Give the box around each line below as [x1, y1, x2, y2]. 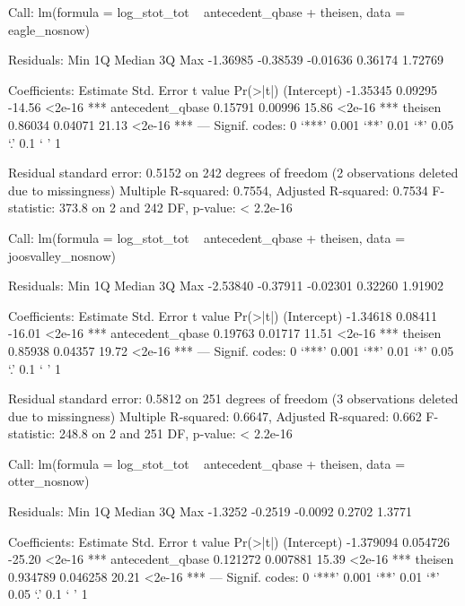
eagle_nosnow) [8, 20, 91, 39]
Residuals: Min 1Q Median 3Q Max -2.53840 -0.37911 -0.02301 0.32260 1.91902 [8, 276, 443, 295]
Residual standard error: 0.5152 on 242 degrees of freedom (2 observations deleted [8, 163, 459, 182]
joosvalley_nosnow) [8, 246, 116, 264]
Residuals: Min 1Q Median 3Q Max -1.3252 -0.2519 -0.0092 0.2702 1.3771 [8, 502, 412, 521]
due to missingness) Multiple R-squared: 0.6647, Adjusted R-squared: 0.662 [8, 406, 422, 425]
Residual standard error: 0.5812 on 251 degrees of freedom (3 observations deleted [8, 389, 459, 408]
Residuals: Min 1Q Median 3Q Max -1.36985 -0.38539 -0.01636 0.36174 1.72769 [8, 50, 443, 69]
